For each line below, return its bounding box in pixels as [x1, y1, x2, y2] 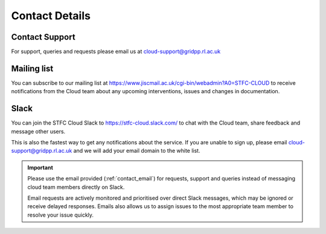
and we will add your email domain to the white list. [73, 147, 200, 155]
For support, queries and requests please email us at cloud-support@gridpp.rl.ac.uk [11, 48, 221, 55]
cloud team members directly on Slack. [27, 183, 125, 191]
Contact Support [11, 32, 75, 42]
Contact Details [11, 9, 91, 22]
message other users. [11, 128, 66, 135]
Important [27, 164, 54, 171]
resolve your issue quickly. [27, 211, 94, 218]
